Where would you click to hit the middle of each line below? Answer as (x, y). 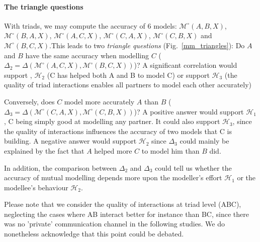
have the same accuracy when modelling (87, 55)
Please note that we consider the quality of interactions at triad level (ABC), (123, 204)
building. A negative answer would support (70, 141)
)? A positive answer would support (189, 111)
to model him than (170, 150)
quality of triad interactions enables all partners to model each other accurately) (128, 85)
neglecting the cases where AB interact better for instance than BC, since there (126, 214)
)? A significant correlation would (186, 65)
